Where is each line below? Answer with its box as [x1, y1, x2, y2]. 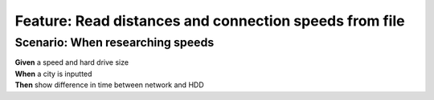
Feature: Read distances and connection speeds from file [14, 12, 405, 30]
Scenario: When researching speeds [14, 35, 215, 50]
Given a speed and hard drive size [14, 58, 129, 67]
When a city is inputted [14, 69, 92, 78]
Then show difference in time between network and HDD [14, 80, 204, 90]
